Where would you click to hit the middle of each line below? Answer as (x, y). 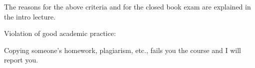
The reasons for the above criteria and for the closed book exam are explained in (127, 6)
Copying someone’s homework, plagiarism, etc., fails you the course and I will (123, 50)
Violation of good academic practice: (60, 33)
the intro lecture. (30, 16)
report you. (21, 60)
